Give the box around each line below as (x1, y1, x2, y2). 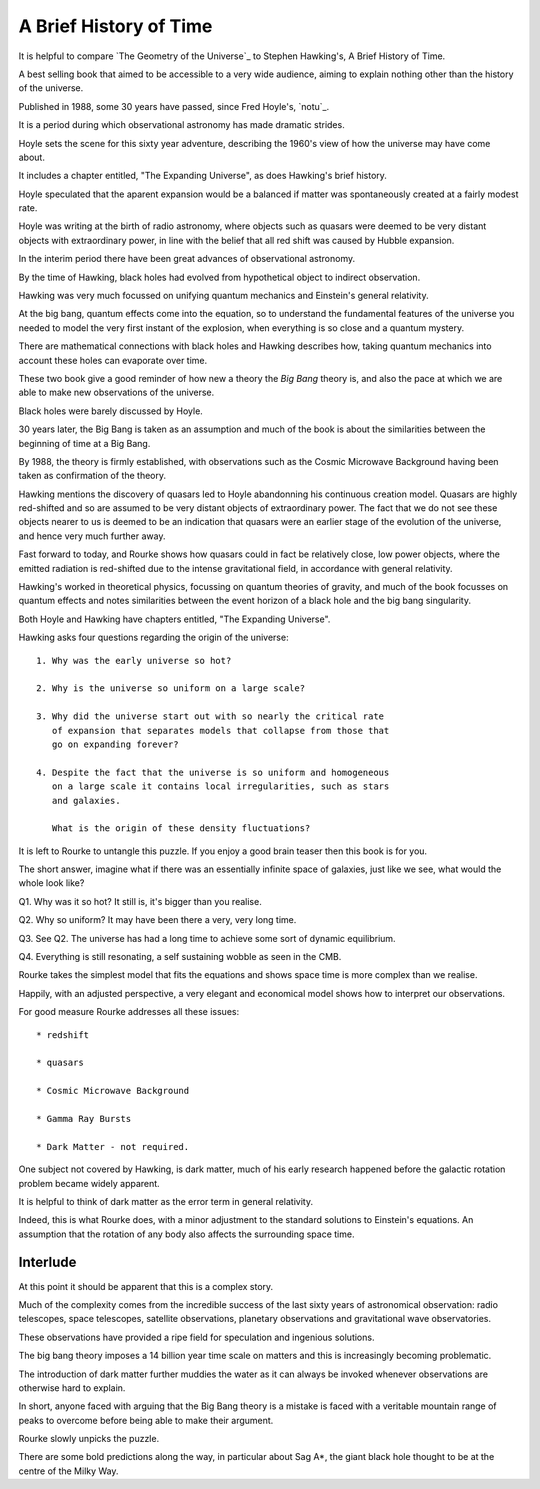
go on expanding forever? (51, 738, 179, 750)
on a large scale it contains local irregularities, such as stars (51, 781, 390, 792)
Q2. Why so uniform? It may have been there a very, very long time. (18, 914, 297, 926)
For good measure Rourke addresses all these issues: (18, 1006, 240, 1018)
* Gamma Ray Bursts (36, 1113, 132, 1124)
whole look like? (18, 877, 85, 889)
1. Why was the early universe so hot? (36, 655, 232, 666)
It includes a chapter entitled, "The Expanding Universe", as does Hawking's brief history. (18, 170, 387, 182)
